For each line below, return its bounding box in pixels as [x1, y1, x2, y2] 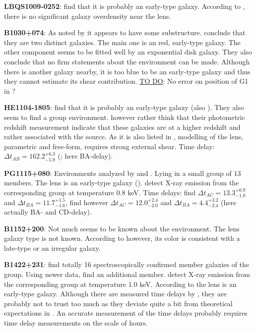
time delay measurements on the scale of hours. [4, 318, 148, 328]
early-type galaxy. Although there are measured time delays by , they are [4, 288, 227, 299]
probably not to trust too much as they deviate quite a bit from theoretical [4, 298, 233, 308]
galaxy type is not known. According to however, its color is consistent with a [4, 233, 240, 243]
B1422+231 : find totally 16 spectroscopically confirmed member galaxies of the [4, 259, 250, 270]
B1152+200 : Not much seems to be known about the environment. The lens [4, 223, 240, 233]
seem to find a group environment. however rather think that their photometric [4, 111, 245, 122]
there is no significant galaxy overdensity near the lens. [4, 10, 171, 21]
